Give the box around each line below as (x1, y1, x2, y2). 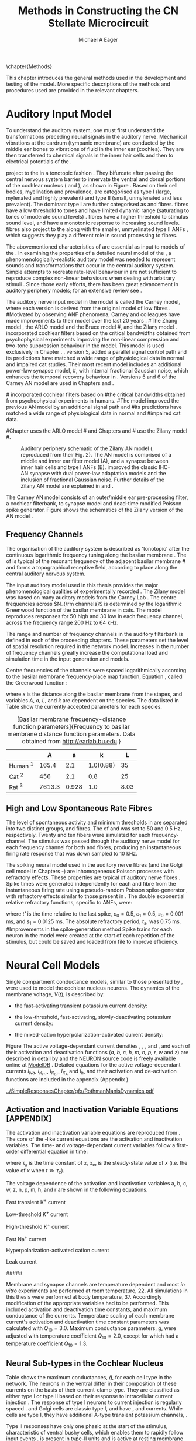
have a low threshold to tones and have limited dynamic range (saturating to (6, 207, 189, 214)
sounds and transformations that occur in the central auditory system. (6, 262, 174, 269)
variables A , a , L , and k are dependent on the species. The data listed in (6, 696, 180, 703)
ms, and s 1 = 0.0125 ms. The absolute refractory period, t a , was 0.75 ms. (6, 918, 181, 927)
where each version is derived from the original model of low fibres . (6, 304, 171, 311)
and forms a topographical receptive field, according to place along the (6, 564, 178, 571)
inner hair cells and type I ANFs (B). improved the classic (20, 463, 158, 471)
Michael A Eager (78, 36, 118, 43)
